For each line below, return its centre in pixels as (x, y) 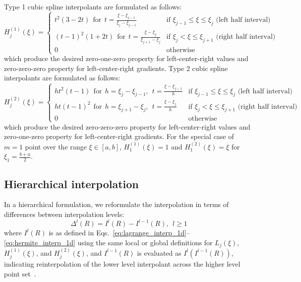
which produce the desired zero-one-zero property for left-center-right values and (126, 58)
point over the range (56, 146)
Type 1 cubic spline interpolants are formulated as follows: (93, 6)
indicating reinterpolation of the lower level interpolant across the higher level (122, 264)
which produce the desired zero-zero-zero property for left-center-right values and (127, 126)
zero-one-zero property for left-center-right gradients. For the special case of (119, 136)
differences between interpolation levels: (64, 214)
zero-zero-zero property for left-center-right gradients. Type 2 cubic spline (116, 68)
